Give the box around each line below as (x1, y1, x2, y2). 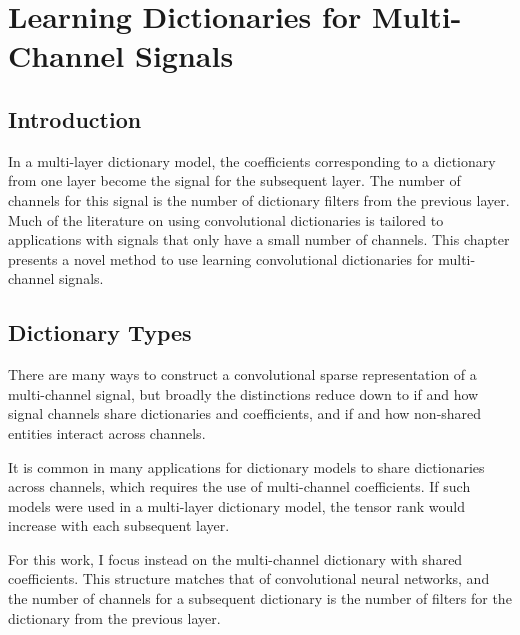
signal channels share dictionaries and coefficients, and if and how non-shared (8, 403, 482, 424)
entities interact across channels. (8, 422, 206, 443)
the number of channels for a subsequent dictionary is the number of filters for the (8, 588, 512, 609)
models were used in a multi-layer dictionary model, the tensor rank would (8, 495, 465, 516)
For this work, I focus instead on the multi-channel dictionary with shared (8, 548, 463, 569)
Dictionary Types (8, 317, 192, 348)
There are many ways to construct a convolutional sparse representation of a (8, 364, 477, 385)
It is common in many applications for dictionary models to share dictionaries (8, 456, 485, 477)
